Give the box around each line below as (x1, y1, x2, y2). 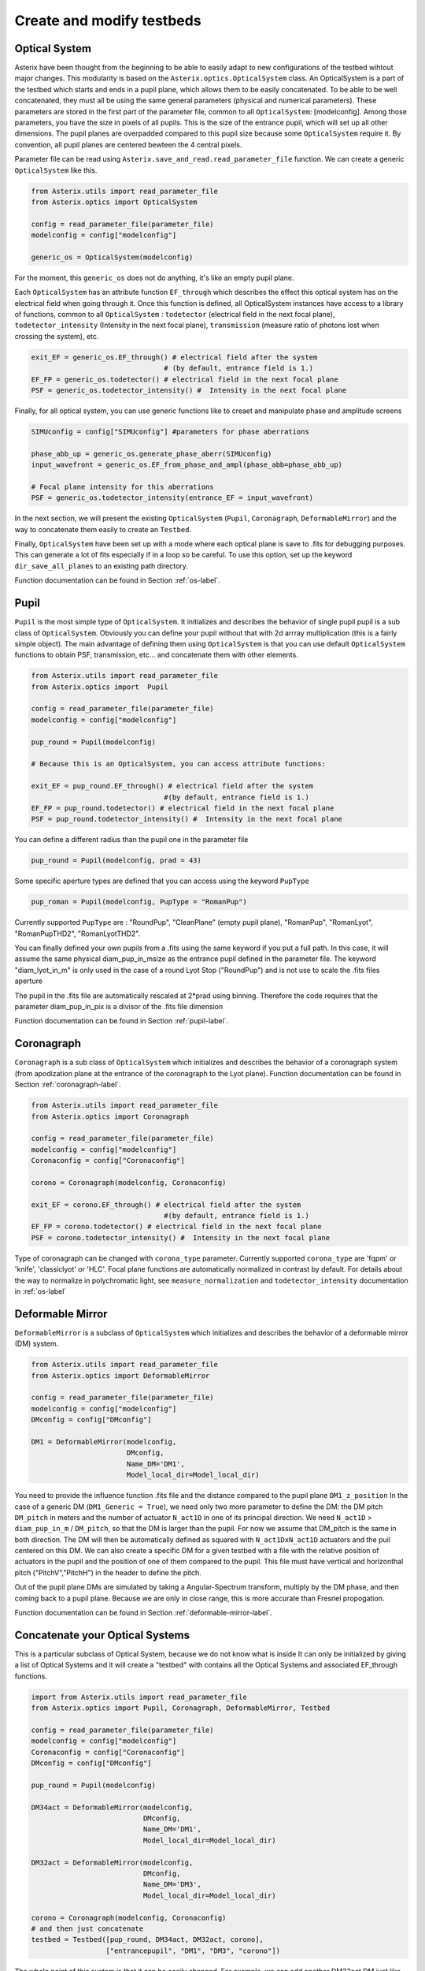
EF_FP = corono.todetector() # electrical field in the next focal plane (31, 1222, 322, 1231)
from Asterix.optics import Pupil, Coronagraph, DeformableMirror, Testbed (31, 1704, 331, 1712)
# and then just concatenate (31, 1924, 144, 1933)
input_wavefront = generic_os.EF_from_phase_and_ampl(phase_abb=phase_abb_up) (31, 460, 342, 469)
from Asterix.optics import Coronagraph (31, 1112, 189, 1121)
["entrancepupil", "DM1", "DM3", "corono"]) (105, 1946, 281, 1955)
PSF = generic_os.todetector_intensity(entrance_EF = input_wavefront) (31, 494, 314, 502)
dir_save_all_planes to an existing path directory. (14, 561, 189, 571)
